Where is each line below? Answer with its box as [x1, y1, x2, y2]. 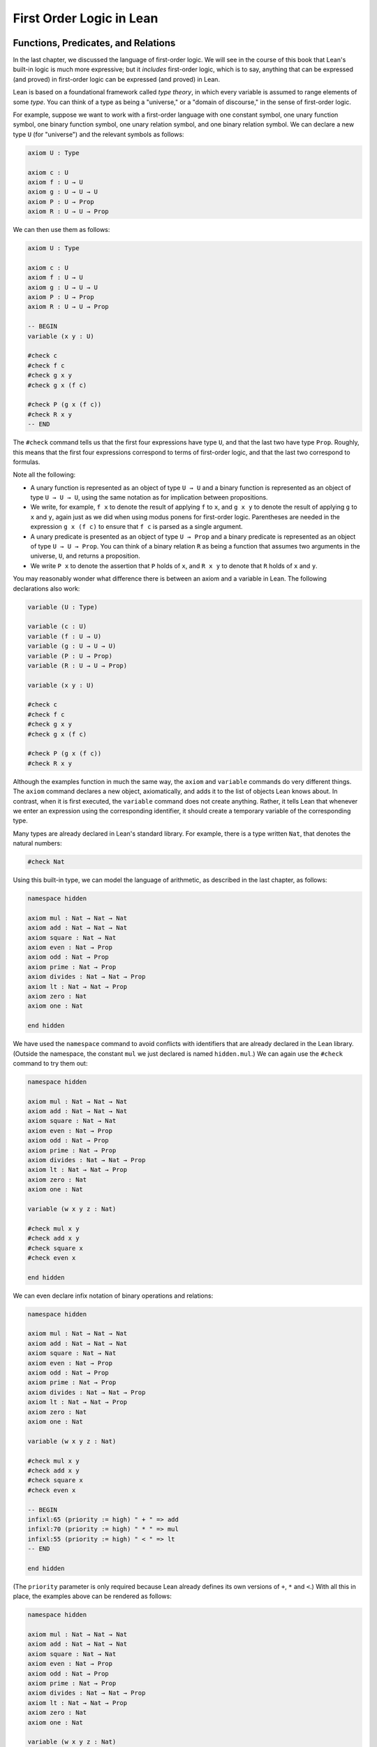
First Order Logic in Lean [13, 10, 158, 26]
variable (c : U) [27, 623, 87, 630]
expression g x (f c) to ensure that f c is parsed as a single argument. [30, 523, 244, 531]
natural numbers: [13, 839, 62, 848]
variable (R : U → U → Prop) [27, 661, 128, 669]
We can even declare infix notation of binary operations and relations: [13, 1291, 214, 1300]
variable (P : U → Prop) [27, 652, 113, 660]
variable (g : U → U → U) [27, 642, 117, 650]
